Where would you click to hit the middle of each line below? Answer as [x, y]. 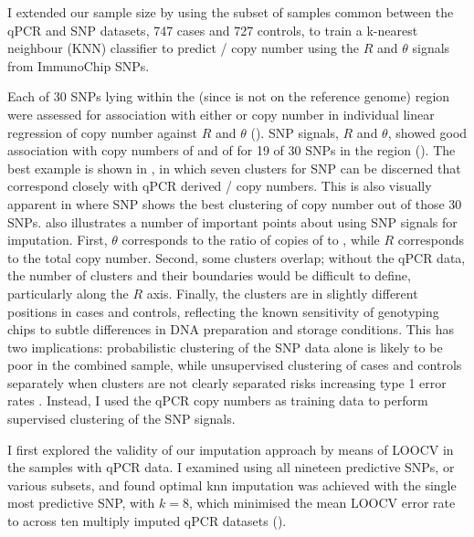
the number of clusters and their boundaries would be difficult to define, [209, 275]
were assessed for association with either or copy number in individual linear [221, 114]
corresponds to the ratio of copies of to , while [251, 240]
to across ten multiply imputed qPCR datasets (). [147, 521]
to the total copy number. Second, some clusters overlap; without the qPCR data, [237, 257]
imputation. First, [58, 240]
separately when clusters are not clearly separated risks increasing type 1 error [227, 382]
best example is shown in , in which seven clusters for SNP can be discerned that [234, 168]
